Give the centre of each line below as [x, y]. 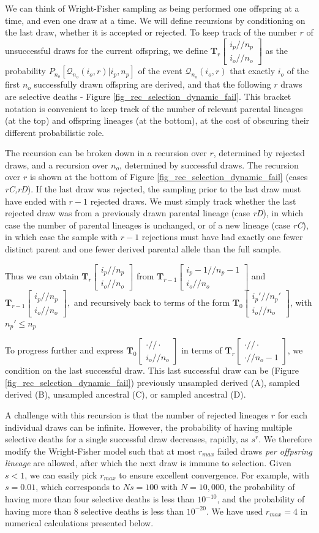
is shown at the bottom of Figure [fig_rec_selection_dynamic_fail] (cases [169, 177]
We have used [237, 511]
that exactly [253, 71]
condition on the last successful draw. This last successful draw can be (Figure [152, 370]
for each [293, 414]
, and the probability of [261, 499]
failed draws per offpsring [265, 451]
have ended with [36, 201]
